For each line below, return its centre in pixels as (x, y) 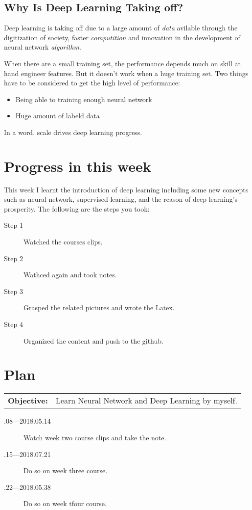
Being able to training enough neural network (84, 99)
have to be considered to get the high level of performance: (92, 83)
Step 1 (13, 225)
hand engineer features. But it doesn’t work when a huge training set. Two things (126, 73)
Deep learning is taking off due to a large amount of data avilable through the (121, 28)
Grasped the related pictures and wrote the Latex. (99, 308)
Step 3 (13, 291)
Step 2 (13, 258)
